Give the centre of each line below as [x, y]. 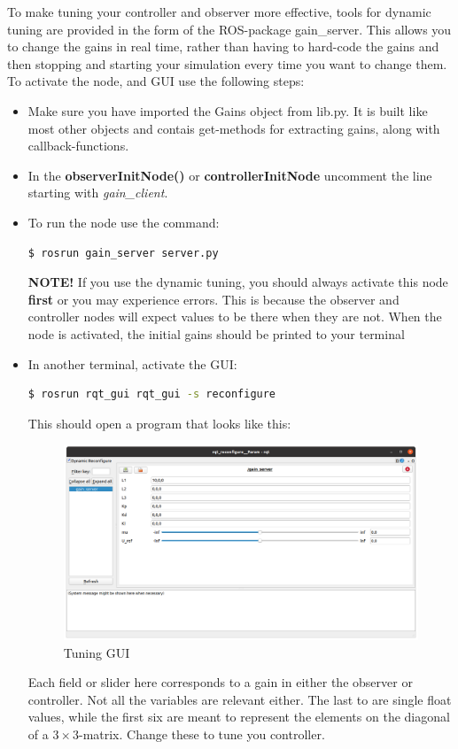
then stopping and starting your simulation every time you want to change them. [227, 63]
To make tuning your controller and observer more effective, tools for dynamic [219, 12]
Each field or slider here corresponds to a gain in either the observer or [220, 682]
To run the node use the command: [124, 222]
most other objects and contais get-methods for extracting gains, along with [234, 128]
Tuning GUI [97, 652]
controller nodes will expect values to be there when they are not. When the [235, 317]
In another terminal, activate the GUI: [132, 363]
